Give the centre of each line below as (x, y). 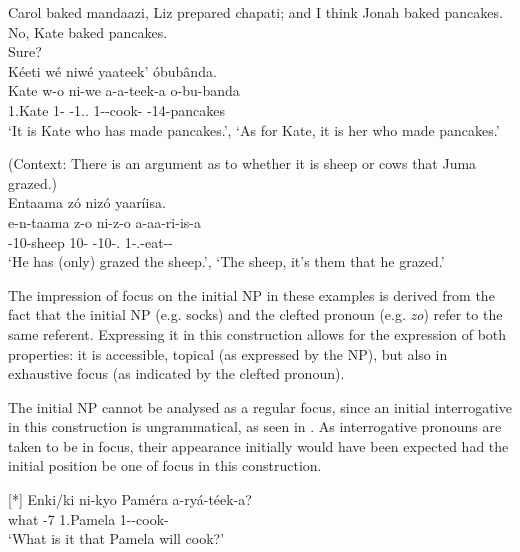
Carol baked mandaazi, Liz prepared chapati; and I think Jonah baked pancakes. (255, 12)
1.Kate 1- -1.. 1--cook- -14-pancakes (117, 109)
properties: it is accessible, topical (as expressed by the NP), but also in (228, 353)
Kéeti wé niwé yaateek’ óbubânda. (112, 70)
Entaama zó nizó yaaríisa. (87, 202)
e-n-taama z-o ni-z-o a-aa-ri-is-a (104, 221)
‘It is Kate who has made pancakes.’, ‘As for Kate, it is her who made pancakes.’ (254, 129)
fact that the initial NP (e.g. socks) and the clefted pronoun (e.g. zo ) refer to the (255, 314)
